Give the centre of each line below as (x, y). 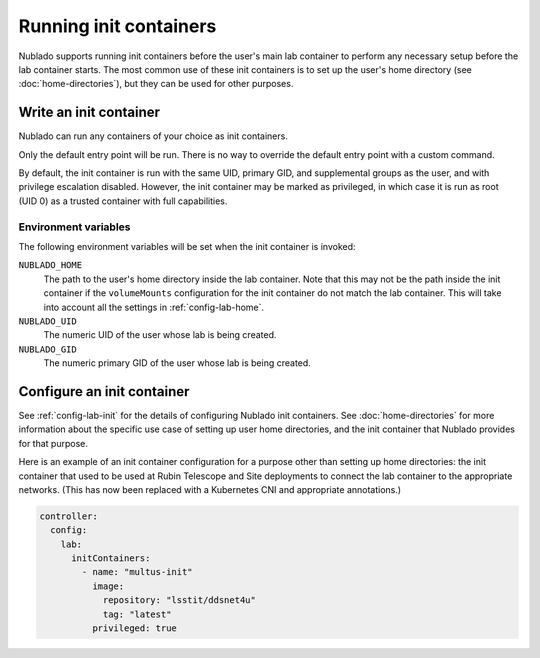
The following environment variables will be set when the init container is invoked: (187, 246)
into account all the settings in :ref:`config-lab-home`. (154, 307)
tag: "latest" (137, 614)
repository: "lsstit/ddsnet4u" (179, 600)
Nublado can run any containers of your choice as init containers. (153, 136)
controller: (69, 516)
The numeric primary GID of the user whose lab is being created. (177, 363)
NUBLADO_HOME (50, 265)
